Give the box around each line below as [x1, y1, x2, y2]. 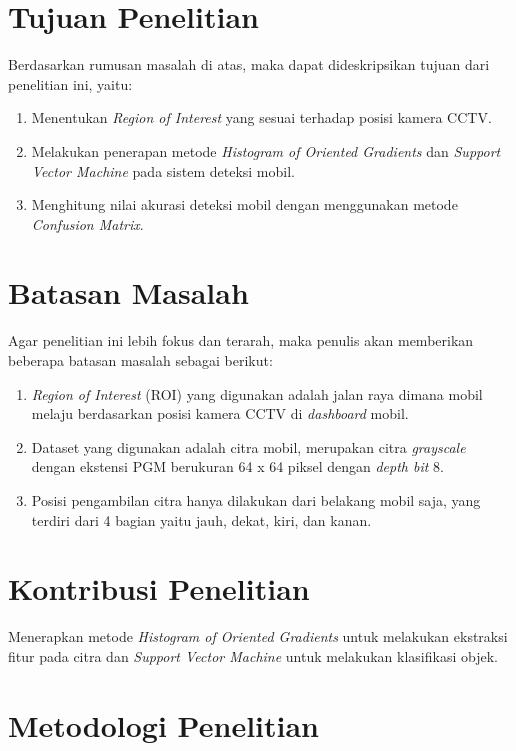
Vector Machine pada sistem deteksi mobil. [31, 160, 295, 181]
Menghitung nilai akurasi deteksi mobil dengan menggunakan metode [31, 194, 458, 215]
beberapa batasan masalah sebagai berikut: [8, 350, 273, 370]
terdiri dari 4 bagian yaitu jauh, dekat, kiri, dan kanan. [31, 509, 372, 530]
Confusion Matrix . [31, 213, 144, 234]
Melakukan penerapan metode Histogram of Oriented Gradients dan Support [31, 140, 501, 161]
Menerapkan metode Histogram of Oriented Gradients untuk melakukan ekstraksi [8, 626, 508, 647]
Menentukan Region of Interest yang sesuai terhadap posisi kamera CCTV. [31, 107, 492, 128]
